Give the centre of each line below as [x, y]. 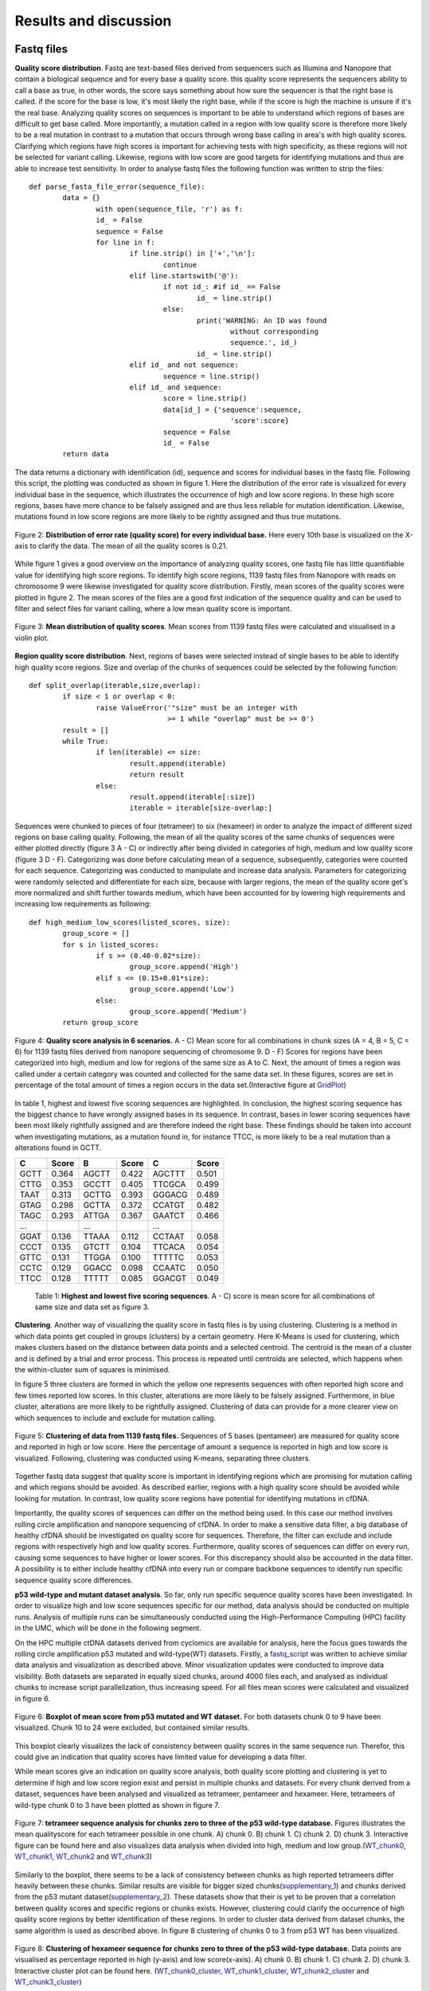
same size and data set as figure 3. [92, 1307]
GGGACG [170, 1195]
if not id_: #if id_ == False [222, 287]
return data [86, 454]
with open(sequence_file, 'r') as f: [169, 209]
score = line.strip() [205, 399]
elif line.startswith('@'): [184, 276]
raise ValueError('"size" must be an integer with [197, 708]
